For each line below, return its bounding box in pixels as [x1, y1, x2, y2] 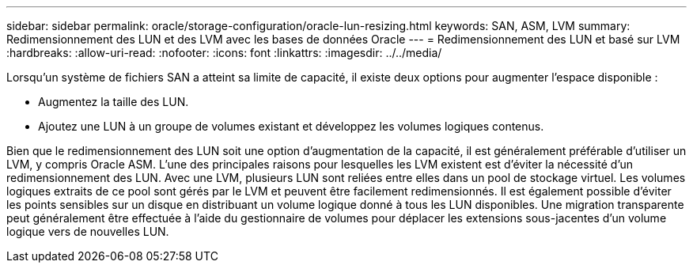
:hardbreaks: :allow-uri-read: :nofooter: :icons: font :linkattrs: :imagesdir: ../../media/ [6, 46, 442, 59]
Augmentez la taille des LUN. [38, 95, 189, 108]
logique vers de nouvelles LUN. [6, 225, 169, 238]
